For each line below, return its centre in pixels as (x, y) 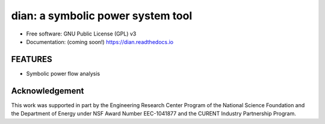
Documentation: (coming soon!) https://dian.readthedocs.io (100, 42)
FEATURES (32, 59)
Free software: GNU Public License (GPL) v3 (81, 34)
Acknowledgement (48, 91)
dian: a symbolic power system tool (102, 16)
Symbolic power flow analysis (63, 73)
